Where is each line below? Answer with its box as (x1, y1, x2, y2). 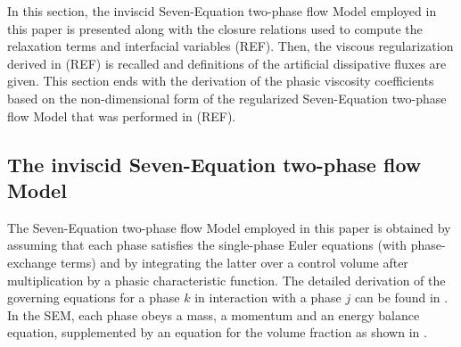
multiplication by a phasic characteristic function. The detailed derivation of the (7, 270, 446, 289)
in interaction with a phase (194, 288, 342, 307)
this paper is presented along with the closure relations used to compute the (7, 19, 423, 37)
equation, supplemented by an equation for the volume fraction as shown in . (7, 323, 427, 342)
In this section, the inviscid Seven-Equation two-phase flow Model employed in (7, 2, 437, 20)
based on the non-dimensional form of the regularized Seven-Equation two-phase (7, 88, 447, 107)
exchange (7, 252, 57, 271)
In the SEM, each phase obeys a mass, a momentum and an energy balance (7, 305, 420, 324)
